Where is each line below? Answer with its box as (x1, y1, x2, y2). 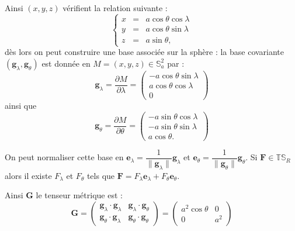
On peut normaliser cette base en (5, 151, 124, 163)
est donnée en (41, 57, 91, 69)
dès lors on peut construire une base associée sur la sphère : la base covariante (5, 46, 284, 58)
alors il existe (5, 169, 52, 181)
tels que (86, 169, 115, 181)
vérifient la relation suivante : (63, 2, 168, 13)
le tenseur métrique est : (36, 189, 123, 201)
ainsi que (5, 99, 37, 111)
